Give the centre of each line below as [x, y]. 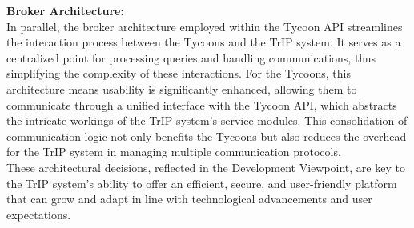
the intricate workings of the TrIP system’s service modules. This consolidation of [207, 120]
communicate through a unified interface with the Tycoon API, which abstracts [202, 104]
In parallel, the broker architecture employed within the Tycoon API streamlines [205, 26]
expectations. [39, 214]
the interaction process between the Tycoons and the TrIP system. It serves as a [204, 42]
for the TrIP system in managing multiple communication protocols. [174, 152]
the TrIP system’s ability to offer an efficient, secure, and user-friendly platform [202, 183]
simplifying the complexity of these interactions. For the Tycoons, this [179, 73]
